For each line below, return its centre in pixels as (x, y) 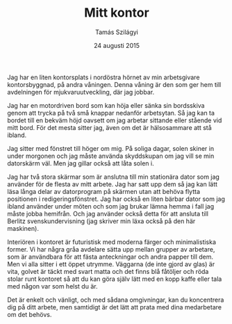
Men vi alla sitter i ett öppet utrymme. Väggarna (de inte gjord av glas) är (111, 264)
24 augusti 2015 (117, 45)
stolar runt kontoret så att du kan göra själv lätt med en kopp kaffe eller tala (115, 279)
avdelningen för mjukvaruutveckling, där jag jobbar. (81, 92)
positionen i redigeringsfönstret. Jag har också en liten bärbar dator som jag (116, 199)
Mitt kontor (117, 13)
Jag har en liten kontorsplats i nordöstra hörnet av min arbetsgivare (103, 77)
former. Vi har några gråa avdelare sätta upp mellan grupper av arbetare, (111, 249)
